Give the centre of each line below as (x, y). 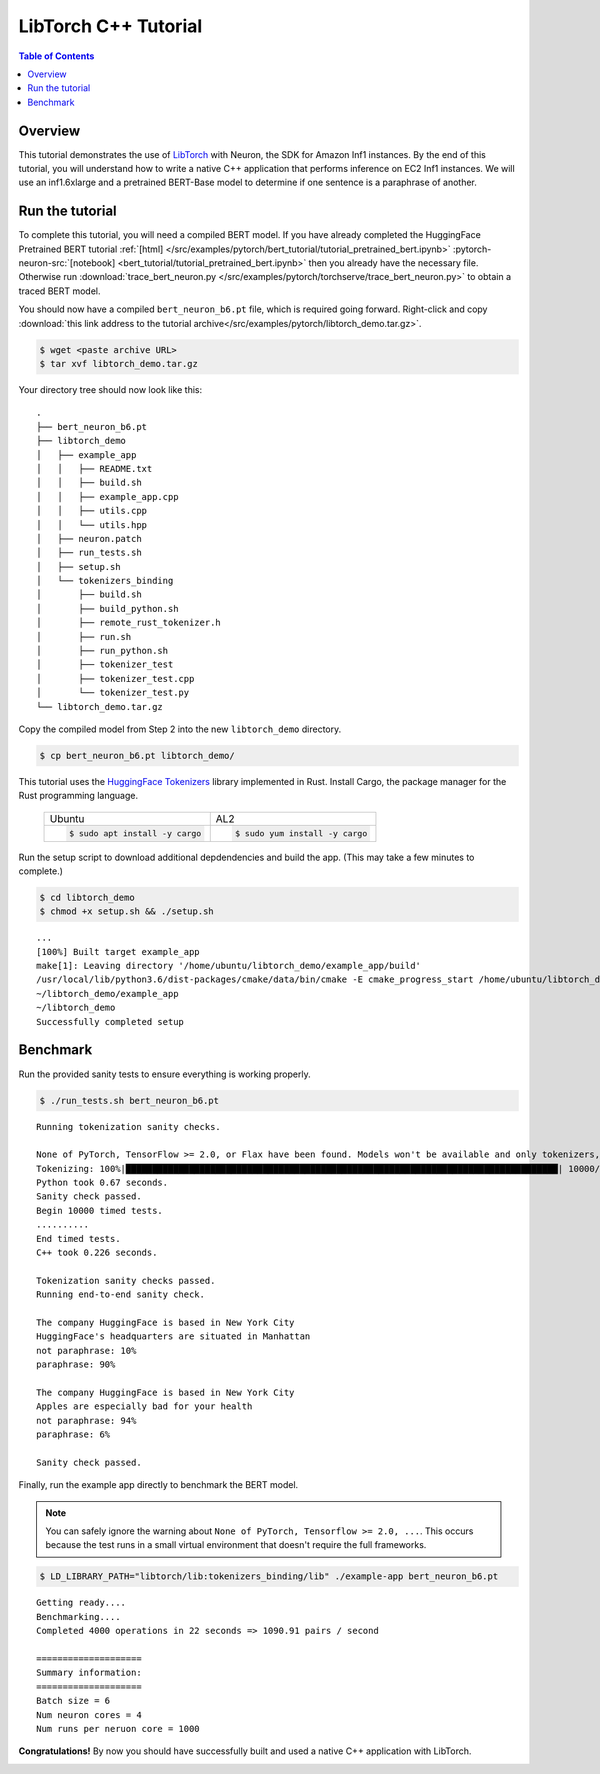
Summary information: (89, 1673)
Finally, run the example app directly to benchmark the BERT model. (158, 1485)
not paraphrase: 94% (86, 1420)
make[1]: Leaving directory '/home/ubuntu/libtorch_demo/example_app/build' (229, 966)
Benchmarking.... (78, 1616)
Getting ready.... (81, 1603)
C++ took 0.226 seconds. (97, 1253)
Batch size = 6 (73, 1701)
